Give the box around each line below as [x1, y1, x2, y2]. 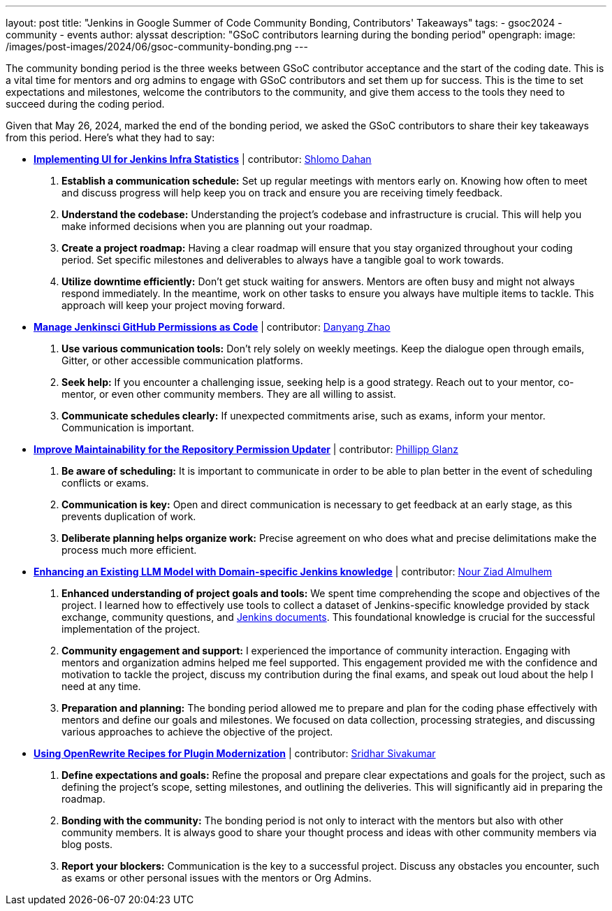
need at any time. [61, 680, 141, 692]
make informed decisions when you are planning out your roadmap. [61, 220, 373, 232]
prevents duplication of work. [61, 510, 196, 522]
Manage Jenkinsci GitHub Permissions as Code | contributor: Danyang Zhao [34, 321, 391, 333]
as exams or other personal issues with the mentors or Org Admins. [61, 872, 372, 884]
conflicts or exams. [61, 477, 150, 489]
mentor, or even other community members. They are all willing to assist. [61, 388, 396, 400]
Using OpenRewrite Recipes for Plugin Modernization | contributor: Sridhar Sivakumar [34, 747, 436, 759]
